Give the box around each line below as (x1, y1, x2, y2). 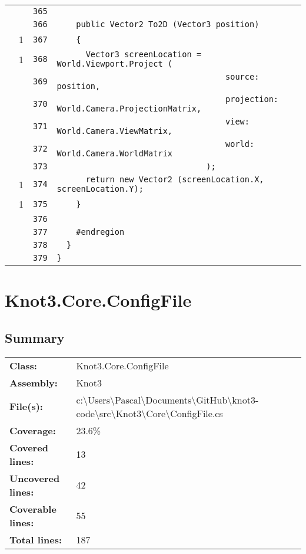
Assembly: (9, 375, 58, 389)
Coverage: (9, 423, 56, 437)
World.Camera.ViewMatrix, (56, 126, 172, 136)
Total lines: (9, 532, 62, 546)
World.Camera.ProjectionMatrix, (56, 104, 202, 113)
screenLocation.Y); (56, 184, 144, 194)
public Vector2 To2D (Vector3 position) (76, 19, 260, 29)
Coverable (9, 501, 56, 516)
